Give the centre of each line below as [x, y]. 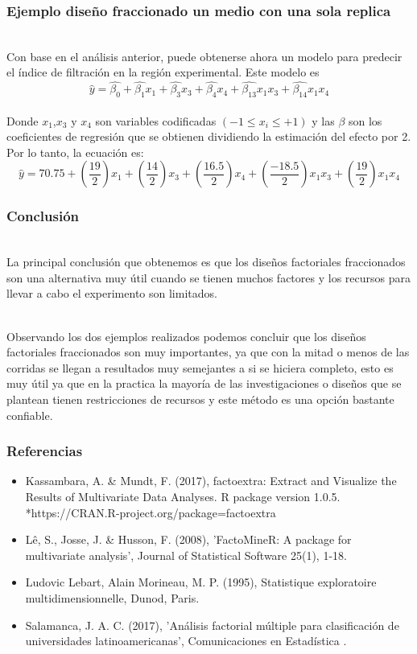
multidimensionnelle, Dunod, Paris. [112, 597]
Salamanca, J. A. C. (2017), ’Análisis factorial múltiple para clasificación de [212, 625]
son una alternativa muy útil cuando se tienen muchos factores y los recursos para [208, 277]
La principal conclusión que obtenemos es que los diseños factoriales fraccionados [206, 262]
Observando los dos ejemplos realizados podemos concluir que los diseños [186, 336]
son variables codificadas [156, 120]
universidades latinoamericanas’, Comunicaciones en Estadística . [186, 641]
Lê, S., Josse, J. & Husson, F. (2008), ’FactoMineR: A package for [188, 539]
